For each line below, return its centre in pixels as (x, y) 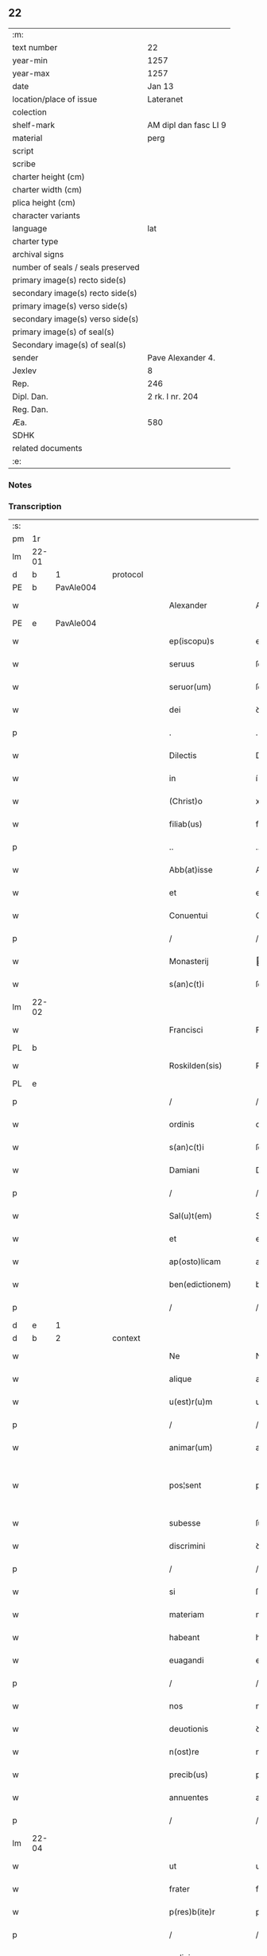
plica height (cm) (44, 202)
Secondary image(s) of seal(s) (69, 344)
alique (180, 1379)
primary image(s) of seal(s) (64, 332)
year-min (30, 60)
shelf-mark (34, 125)
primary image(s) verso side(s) (70, 305)
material (27, 138)
